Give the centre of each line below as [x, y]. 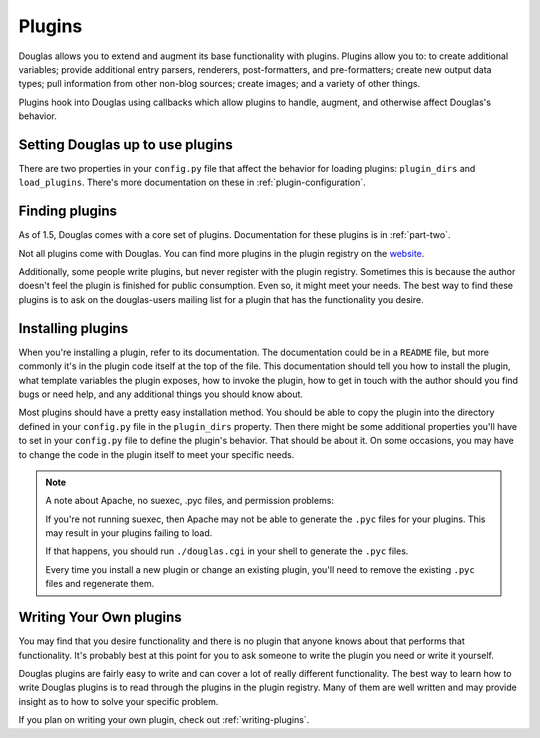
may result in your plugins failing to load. [129, 533]
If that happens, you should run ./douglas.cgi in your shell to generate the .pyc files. [227, 551]
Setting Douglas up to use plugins [126, 144]
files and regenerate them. [100, 584]
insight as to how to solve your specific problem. [118, 701]
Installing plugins [73, 328]
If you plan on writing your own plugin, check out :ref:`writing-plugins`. [164, 720]
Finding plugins [68, 211]
